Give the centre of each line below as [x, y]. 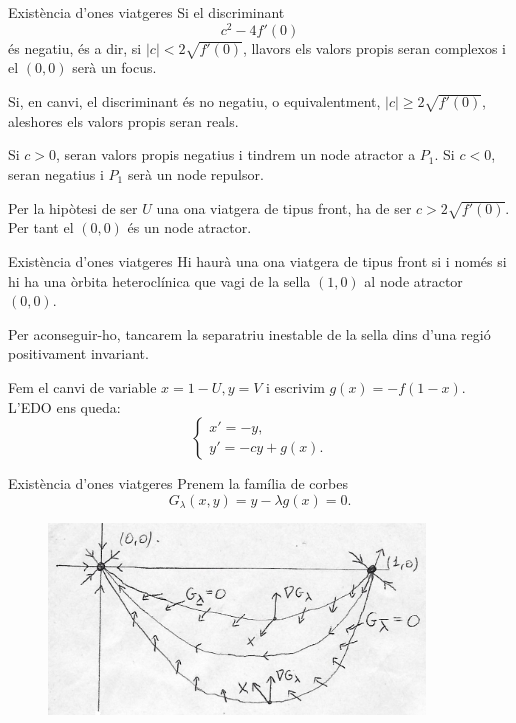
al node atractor [413, 280]
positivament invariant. [78, 353]
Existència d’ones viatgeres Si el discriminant [146, 12]
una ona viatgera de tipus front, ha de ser [284, 207]
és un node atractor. [189, 227]
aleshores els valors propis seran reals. [123, 120]
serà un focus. [114, 67]
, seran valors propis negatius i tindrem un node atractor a [236, 154]
